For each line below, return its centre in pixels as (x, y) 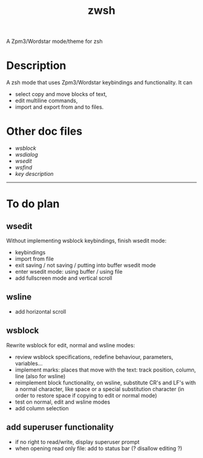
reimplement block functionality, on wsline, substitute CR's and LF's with (105, 382)
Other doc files (44, 131)
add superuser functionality (60, 427)
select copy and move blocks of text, (61, 94)
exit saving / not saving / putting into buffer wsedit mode (85, 265)
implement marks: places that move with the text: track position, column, (105, 370)
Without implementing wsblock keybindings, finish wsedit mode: (86, 241)
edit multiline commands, (46, 101)
